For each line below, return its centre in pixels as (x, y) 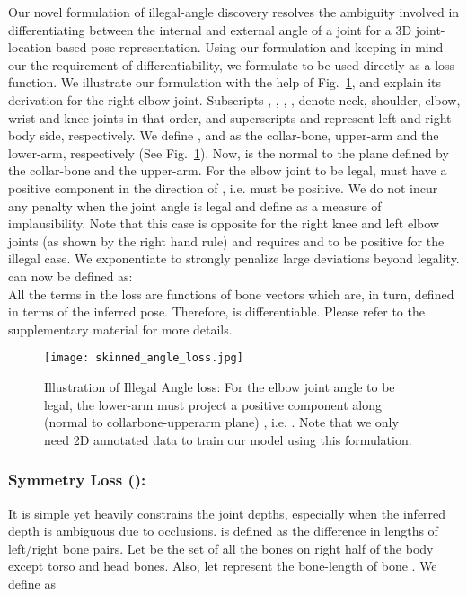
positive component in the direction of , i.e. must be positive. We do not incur (223, 187)
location (30, 47)
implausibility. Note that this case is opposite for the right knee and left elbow (224, 223)
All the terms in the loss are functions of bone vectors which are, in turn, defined (231, 294)
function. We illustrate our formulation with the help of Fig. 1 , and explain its (225, 82)
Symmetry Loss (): (77, 480)
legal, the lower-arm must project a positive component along (213, 404)
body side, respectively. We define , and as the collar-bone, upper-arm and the (224, 135)
